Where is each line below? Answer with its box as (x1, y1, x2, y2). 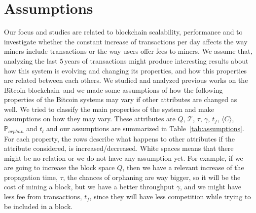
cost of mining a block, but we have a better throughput (4, 181, 175, 192)
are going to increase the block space (4, 162, 115, 173)
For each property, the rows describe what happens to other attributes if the (4, 133, 235, 143)
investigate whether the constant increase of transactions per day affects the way (4, 36, 248, 46)
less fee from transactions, (4, 191, 82, 202)
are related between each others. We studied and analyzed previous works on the (4, 75, 248, 85)
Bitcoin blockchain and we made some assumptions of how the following (4, 84, 223, 95)
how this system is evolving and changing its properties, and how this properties (4, 65, 247, 75)
